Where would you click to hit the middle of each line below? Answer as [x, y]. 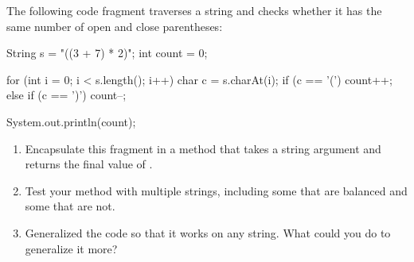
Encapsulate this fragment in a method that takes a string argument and [203, 148]
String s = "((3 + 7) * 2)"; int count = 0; [107, 53]
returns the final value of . [89, 164]
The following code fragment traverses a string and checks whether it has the [194, 10]
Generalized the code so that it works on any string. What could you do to [208, 232]
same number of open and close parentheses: [115, 26]
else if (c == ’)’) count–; [66, 95]
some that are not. [70, 206]
